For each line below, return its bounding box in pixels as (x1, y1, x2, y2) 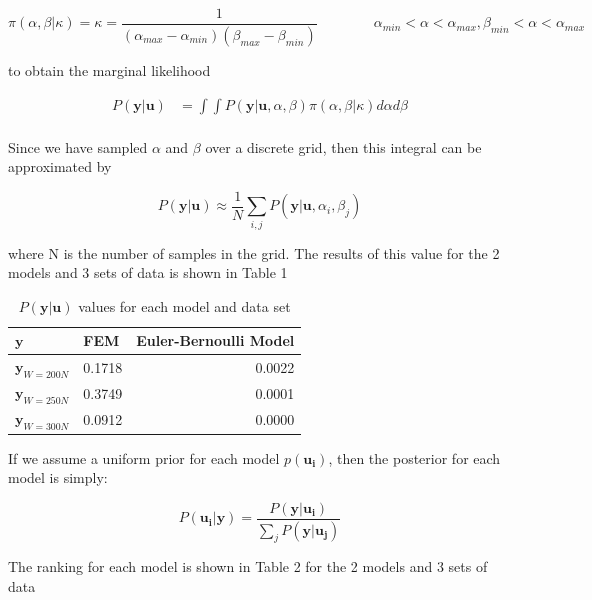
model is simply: (8, 467, 108, 488)
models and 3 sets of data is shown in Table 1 (8, 262, 288, 283)
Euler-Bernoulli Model (136, 330, 295, 351)
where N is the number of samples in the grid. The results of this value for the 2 (8, 242, 500, 263)
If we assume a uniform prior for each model (8, 447, 280, 468)
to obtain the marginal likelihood (8, 59, 211, 80)
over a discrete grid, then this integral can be (205, 136, 482, 157)
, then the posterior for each (328, 447, 501, 468)
